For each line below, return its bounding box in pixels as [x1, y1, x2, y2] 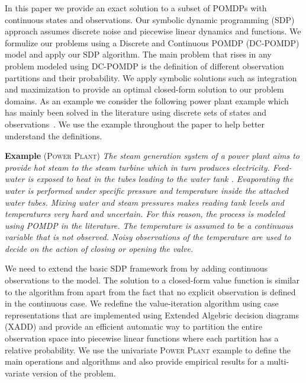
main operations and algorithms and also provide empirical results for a [5, 355, 265, 368]
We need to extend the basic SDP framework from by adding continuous [5, 262, 268, 275]
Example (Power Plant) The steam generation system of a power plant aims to [5, 149, 299, 162]
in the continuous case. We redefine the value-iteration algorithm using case [5, 297, 279, 309]
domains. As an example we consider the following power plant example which [5, 94, 289, 107]
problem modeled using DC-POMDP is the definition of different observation [5, 59, 284, 72]
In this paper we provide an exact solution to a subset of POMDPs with [5, 2, 267, 14]
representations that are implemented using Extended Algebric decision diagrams [5, 308, 299, 321]
